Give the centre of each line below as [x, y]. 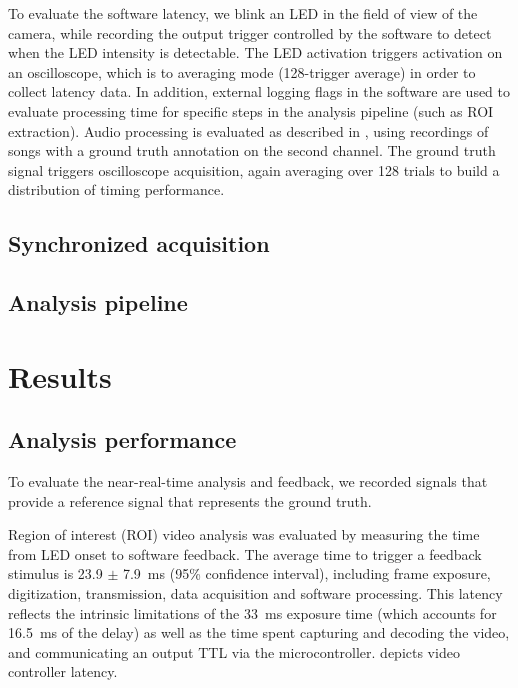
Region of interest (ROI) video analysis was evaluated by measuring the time [244, 534]
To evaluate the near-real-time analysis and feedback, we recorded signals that [248, 481]
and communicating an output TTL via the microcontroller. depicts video [234, 651]
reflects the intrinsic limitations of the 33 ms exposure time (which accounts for [252, 612]
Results [60, 375]
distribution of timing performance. [116, 189]
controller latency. [63, 671]
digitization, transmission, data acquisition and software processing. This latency [255, 593]
